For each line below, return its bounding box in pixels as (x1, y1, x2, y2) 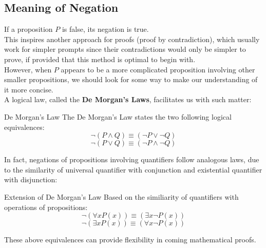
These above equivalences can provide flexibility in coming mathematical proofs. (4, 234, 256, 245)
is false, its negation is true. (62, 24, 149, 34)
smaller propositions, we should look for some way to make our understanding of (4, 74, 258, 85)
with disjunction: (4, 174, 58, 185)
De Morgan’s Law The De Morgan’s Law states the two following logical (4, 111, 232, 122)
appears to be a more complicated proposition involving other (61, 64, 255, 74)
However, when (4, 64, 52, 74)
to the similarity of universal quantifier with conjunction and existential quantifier (4, 164, 262, 175)
